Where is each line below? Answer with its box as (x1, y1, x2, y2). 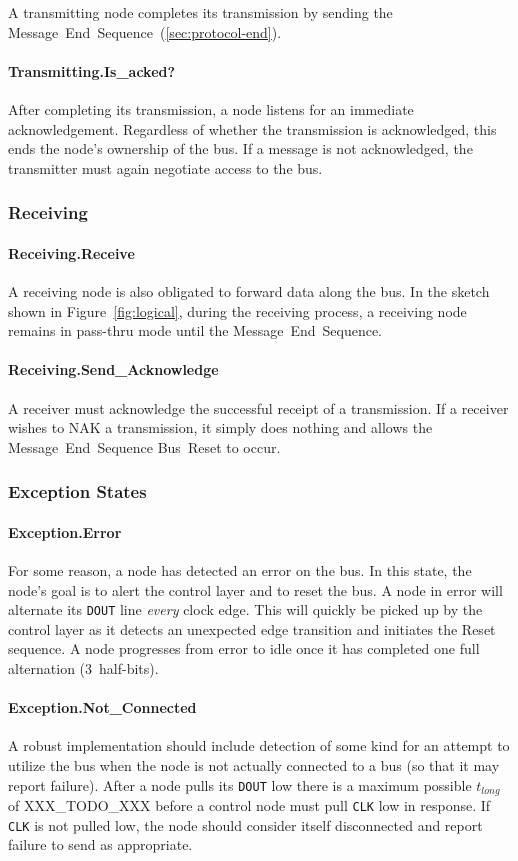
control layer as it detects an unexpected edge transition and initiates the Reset (8, 618, 496, 639)
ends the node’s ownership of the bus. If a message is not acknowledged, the (8, 138, 473, 159)
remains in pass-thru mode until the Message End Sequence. (8, 320, 382, 341)
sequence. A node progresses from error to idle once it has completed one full (8, 638, 480, 659)
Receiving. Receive (8, 242, 135, 263)
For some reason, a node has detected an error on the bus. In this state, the (8, 560, 472, 580)
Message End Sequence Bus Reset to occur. (8, 436, 281, 457)
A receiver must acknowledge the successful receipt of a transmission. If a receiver (8, 397, 509, 418)
